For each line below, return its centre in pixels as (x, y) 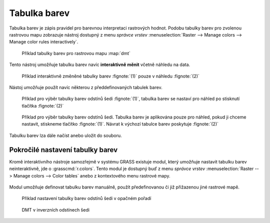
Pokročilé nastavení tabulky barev (63, 150)
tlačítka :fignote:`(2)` (43, 105)
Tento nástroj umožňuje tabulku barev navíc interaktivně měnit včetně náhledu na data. (100, 64)
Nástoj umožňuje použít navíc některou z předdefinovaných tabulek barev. (86, 87)
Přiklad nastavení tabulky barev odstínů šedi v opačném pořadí (86, 198)
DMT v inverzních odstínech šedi (56, 209)
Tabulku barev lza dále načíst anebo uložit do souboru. (65, 135)
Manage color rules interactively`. (44, 42)
